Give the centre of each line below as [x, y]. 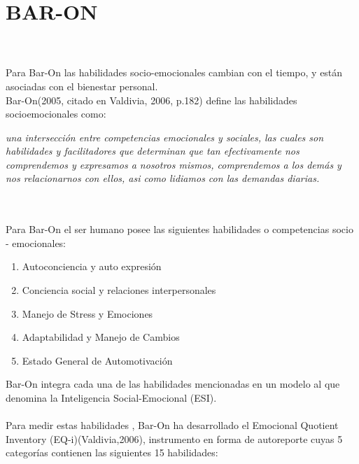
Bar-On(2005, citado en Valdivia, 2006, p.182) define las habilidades [152, 100]
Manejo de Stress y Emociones [87, 313]
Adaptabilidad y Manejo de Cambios [101, 337]
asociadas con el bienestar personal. [82, 86]
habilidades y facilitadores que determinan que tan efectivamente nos [153, 151]
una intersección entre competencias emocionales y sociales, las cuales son [165, 137]
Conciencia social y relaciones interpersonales [119, 290]
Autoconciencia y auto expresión [92, 266]
